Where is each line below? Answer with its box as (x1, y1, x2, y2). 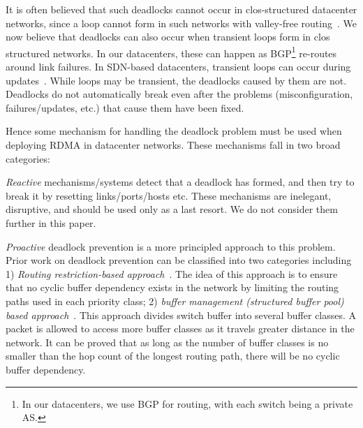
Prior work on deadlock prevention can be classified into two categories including (6, 253, 352, 267)
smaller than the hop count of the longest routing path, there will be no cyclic (6, 348, 340, 363)
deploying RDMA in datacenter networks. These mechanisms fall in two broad (6, 138, 341, 152)
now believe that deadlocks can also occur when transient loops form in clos (6, 29, 330, 44)
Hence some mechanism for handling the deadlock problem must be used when (6, 124, 342, 138)
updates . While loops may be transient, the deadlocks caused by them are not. (6, 73, 347, 87)
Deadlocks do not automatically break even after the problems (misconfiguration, (6, 87, 353, 101)
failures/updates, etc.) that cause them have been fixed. (6, 100, 244, 115)
